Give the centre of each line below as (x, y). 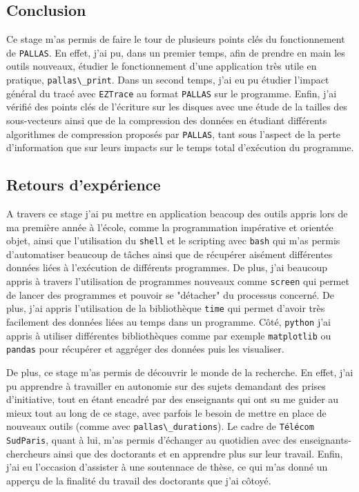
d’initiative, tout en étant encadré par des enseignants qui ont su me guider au (173, 399)
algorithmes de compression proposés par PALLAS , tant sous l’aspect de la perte (173, 134)
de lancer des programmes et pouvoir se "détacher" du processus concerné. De (170, 294)
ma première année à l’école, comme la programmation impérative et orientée (170, 227)
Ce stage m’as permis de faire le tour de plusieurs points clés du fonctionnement (176, 39)
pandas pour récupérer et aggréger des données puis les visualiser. (145, 349)
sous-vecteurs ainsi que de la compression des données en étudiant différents (167, 120)
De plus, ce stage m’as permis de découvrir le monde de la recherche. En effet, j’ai (180, 372)
